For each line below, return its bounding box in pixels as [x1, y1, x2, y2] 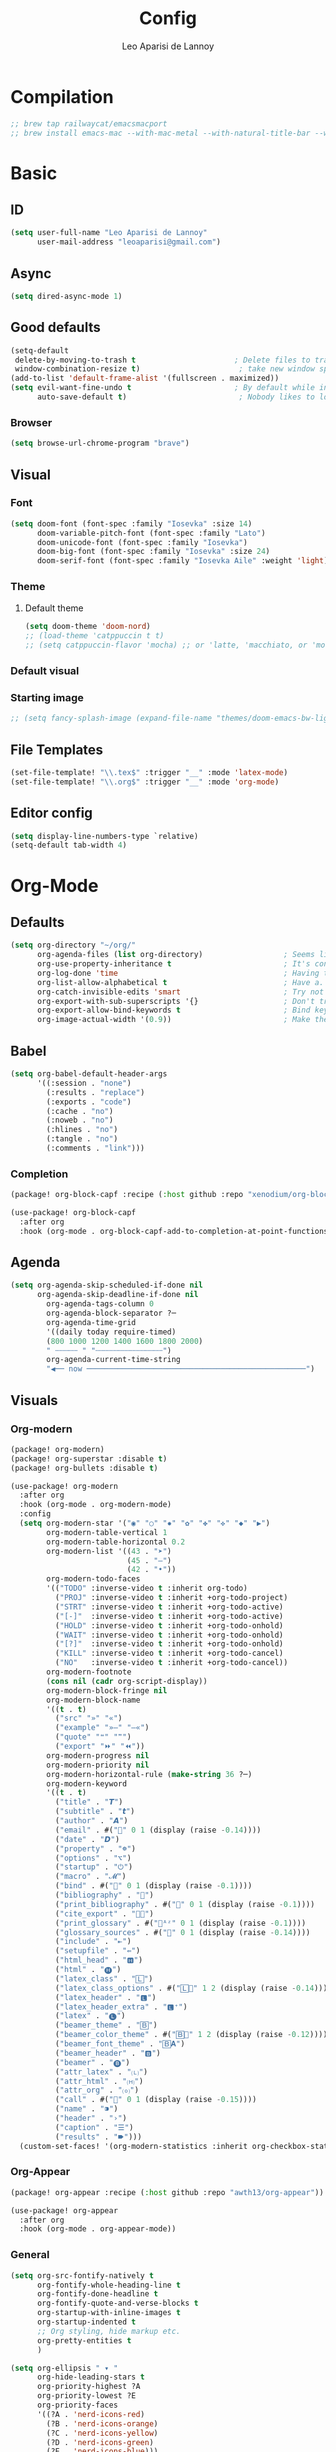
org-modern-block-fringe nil [46, 1685, 168, 1696]
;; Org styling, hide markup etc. [36, 2326, 182, 2336]
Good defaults [10, 319, 101, 336]
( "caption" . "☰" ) [54, 2122, 134, 2132]
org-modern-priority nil [46, 1760, 150, 1770]
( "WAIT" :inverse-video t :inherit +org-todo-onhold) [54, 1630, 284, 1640]
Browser [10, 415, 53, 429]
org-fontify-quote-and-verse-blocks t [36, 2298, 199, 2309]
